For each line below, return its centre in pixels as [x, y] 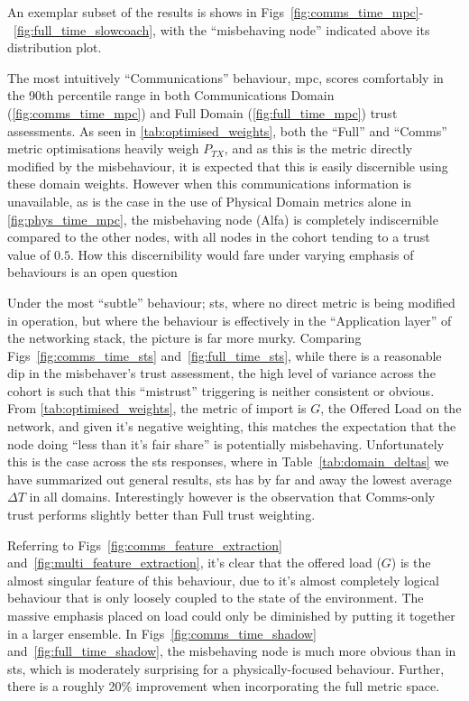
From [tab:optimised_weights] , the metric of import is [157, 408]
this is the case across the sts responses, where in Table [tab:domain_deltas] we [228, 461]
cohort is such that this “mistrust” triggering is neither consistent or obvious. [221, 390]
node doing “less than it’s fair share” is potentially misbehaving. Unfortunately [226, 443]
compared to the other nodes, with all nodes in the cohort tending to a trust [219, 237]
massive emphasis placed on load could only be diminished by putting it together [231, 615]
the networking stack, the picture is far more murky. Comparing [184, 338]
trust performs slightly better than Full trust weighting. [161, 515]
